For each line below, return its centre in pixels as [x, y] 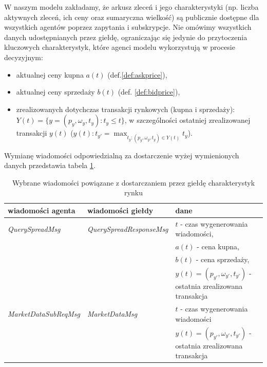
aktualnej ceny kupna [50, 74]
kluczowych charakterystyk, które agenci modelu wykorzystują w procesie [120, 47]
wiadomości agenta [42, 210]
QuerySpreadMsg [34, 228]
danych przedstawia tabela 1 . [50, 165]
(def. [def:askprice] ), [137, 74]
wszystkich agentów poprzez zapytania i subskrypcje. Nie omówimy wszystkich [128, 27]
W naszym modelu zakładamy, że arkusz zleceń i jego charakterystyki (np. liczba [131, 7]
